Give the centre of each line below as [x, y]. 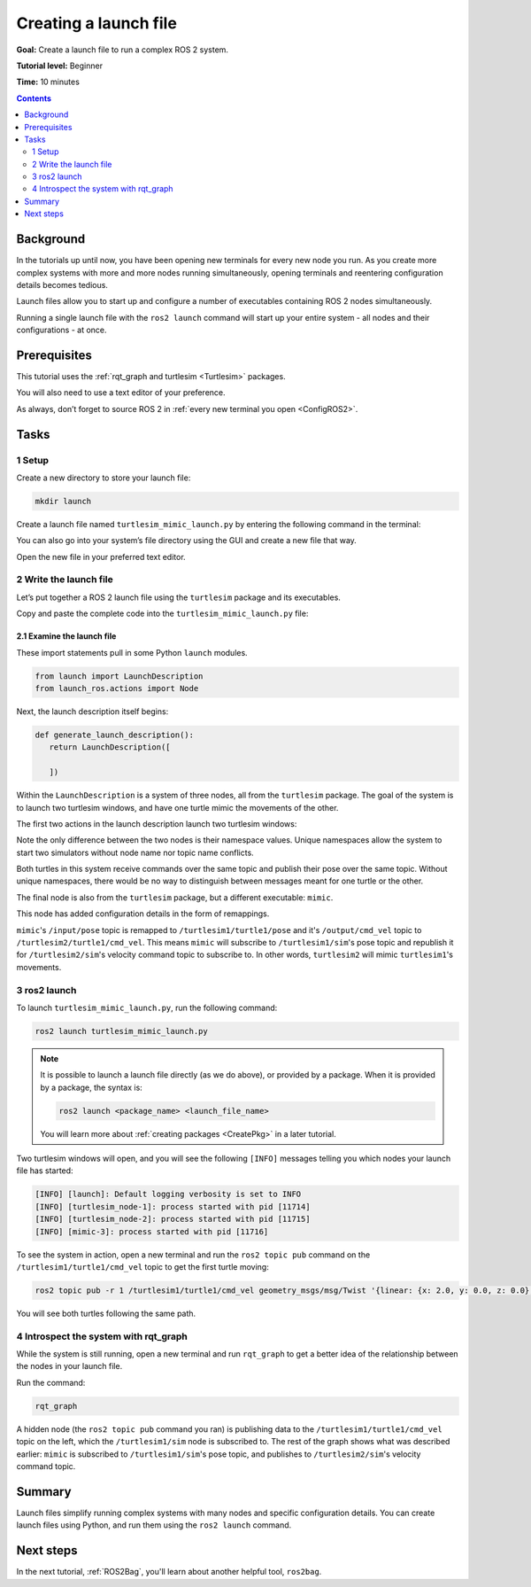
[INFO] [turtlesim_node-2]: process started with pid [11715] [173, 1219]
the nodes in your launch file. [69, 1366]
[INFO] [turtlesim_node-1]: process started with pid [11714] [173, 1206]
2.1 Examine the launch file [66, 636]
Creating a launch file [96, 23]
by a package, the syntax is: [92, 1087]
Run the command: [51, 1382]
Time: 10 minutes [48, 82]
